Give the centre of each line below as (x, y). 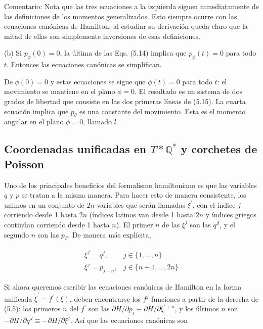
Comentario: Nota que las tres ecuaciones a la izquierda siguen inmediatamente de (131, 6)
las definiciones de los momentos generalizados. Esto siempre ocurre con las (121, 16)
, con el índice (214, 204)
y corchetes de (219, 149)
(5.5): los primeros (32, 309)
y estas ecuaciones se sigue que (98, 81)
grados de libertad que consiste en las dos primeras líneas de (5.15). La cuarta (125, 101)
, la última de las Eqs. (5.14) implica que (123, 53)
